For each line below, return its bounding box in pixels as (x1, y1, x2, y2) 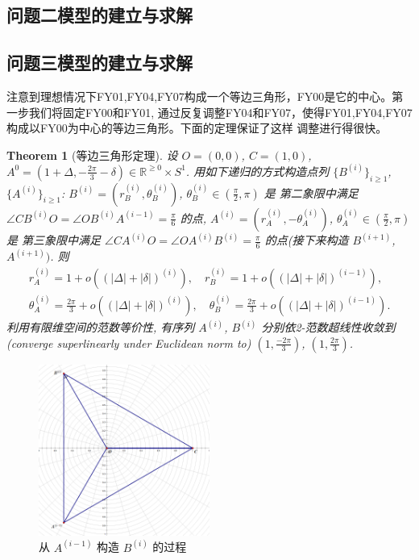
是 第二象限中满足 (263, 184, 359, 201)
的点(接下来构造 (264, 232, 349, 249)
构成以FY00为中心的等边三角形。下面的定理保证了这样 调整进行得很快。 (6, 119, 388, 136)
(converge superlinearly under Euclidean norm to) (6, 334, 251, 351)
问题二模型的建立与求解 (6, 2, 193, 27)
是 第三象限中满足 (6, 232, 102, 249)
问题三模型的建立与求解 (6, 50, 193, 75)
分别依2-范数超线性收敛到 (261, 319, 396, 336)
